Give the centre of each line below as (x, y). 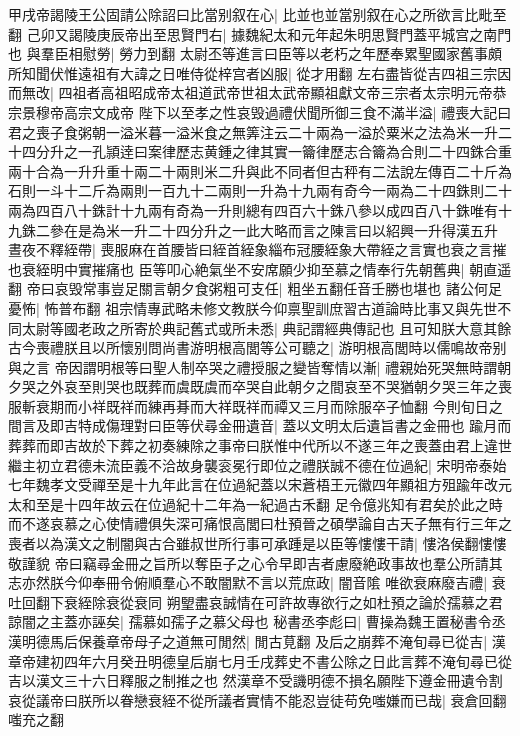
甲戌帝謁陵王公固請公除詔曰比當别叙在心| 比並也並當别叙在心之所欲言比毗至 (257, 14)
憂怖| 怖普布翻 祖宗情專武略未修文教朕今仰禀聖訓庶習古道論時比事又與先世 (253, 307)
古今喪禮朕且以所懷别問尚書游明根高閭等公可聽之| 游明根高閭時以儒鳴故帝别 (257, 347)
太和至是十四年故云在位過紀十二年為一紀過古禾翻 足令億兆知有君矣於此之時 (255, 503)
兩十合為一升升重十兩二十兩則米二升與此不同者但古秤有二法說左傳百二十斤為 (260, 170)
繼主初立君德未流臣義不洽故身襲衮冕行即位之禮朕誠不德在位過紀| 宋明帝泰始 (257, 464)
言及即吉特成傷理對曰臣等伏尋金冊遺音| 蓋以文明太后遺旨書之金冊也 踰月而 (266, 425)
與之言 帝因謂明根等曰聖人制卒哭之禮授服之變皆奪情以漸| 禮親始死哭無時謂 (253, 366)
